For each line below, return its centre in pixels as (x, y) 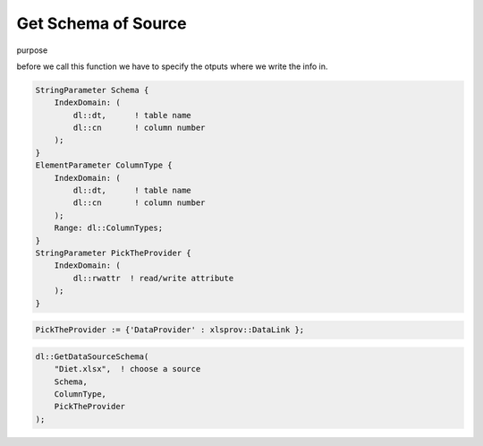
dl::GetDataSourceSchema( (92, 356)
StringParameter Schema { (92, 90)
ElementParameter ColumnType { (104, 165)
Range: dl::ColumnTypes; (109, 228)
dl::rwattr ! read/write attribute (153, 278)
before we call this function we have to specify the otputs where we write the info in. (172, 66)
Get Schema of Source (102, 23)
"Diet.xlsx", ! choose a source (127, 369)
